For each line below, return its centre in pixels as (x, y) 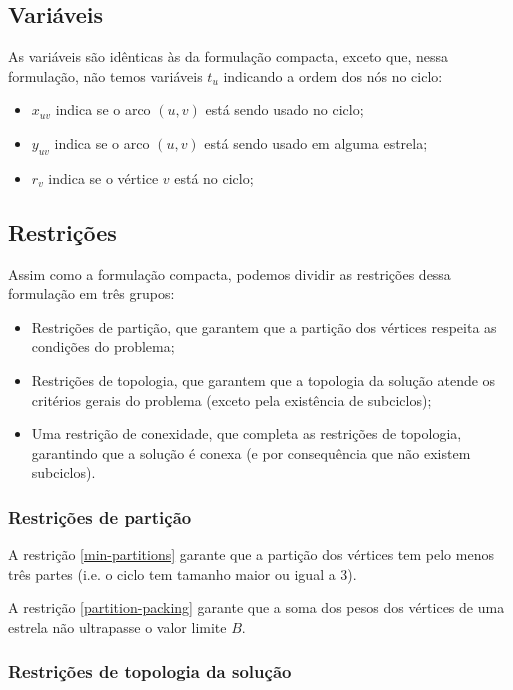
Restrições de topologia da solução (150, 671)
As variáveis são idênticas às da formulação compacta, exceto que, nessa (228, 56)
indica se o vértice (103, 177)
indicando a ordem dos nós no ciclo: (333, 75)
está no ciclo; (214, 177)
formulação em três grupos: (91, 293)
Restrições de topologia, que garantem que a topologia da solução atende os (263, 379)
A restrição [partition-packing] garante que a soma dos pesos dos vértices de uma (256, 607)
